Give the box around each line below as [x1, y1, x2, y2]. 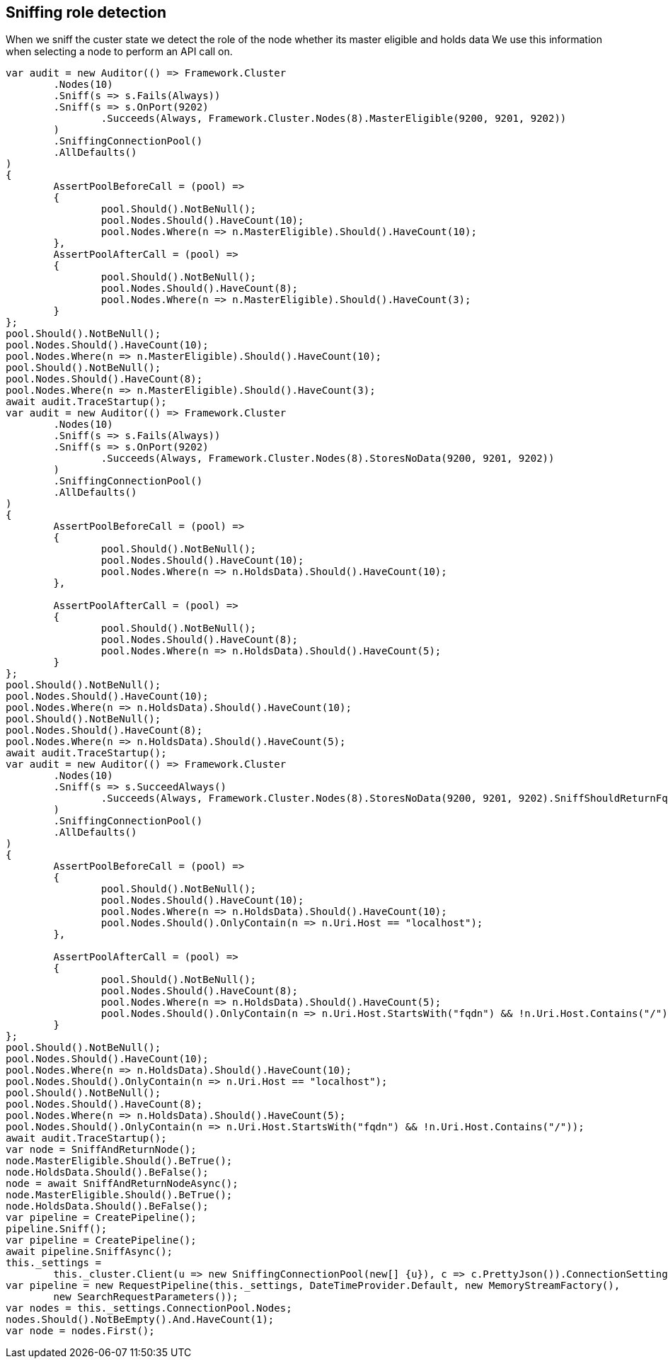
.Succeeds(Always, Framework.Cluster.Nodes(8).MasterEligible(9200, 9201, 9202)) [100, 113, 567, 125]
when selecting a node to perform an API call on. [6, 45, 233, 58]
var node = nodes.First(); [6, 1325, 155, 1337]
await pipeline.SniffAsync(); [6, 1246, 173, 1258]
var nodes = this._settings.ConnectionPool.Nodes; [6, 1302, 292, 1314]
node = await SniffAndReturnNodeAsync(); [6, 1178, 238, 1190]
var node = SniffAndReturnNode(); [6, 1144, 197, 1156]
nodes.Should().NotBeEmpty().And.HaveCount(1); [6, 1314, 275, 1326]
